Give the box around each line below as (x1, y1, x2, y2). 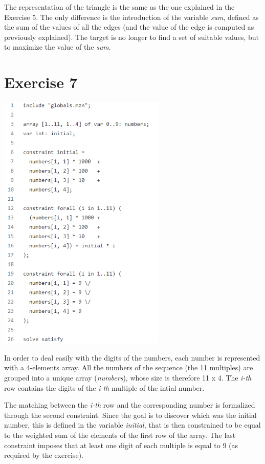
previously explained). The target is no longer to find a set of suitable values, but (4, 31, 259, 42)
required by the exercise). (4, 450, 83, 460)
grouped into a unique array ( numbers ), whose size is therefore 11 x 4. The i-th (4, 372, 252, 383)
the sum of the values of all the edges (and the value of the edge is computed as (4, 22, 254, 32)
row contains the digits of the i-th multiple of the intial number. (4, 382, 205, 393)
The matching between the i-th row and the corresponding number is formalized (4, 399, 255, 410)
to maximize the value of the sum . (4, 41, 111, 52)
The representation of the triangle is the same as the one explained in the (4, 2, 235, 12)
